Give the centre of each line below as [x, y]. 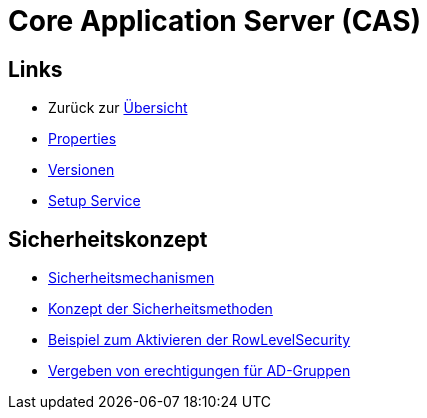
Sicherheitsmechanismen [131, 278]
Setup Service [94, 201]
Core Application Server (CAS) [215, 21]
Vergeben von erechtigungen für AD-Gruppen [199, 371]
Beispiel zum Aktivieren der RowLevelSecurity [199, 340]
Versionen [81, 170]
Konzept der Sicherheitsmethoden [160, 309]
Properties [82, 139]
